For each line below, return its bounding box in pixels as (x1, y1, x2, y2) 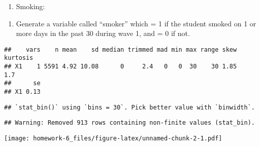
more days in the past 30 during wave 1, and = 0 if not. (16, 28, 190, 39)
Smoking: (16, 1, 45, 11)
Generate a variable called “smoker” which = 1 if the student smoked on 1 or (16, 18, 256, 28)
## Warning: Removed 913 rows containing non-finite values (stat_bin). (4, 119, 255, 127)
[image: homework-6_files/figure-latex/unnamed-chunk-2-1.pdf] (4, 135, 222, 142)
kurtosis (4, 54, 34, 62)
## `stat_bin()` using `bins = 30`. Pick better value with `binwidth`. (4, 103, 255, 111)
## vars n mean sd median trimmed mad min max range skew (4, 46, 237, 53)
